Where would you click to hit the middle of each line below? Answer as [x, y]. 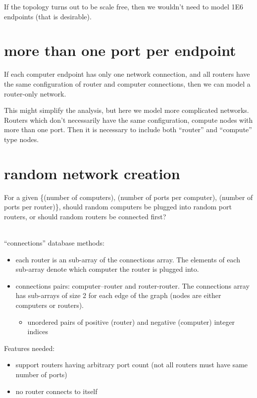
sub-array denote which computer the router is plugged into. [107, 269]
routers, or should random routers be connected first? [85, 216]
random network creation [92, 173]
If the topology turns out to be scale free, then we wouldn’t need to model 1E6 [124, 6]
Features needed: [29, 348]
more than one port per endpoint [120, 50]
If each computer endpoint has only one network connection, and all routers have [127, 74]
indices [38, 331]
